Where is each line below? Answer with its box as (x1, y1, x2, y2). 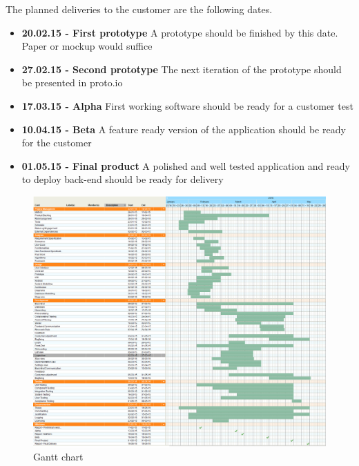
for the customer (21, 135, 92, 150)
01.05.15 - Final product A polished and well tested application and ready (21, 158, 350, 173)
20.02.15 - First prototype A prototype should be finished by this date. (21, 25, 338, 39)
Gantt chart (33, 449, 84, 464)
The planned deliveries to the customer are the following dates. (6, 2, 273, 16)
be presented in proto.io (21, 75, 123, 90)
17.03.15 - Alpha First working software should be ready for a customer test (21, 98, 353, 113)
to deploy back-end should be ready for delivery (21, 172, 224, 186)
